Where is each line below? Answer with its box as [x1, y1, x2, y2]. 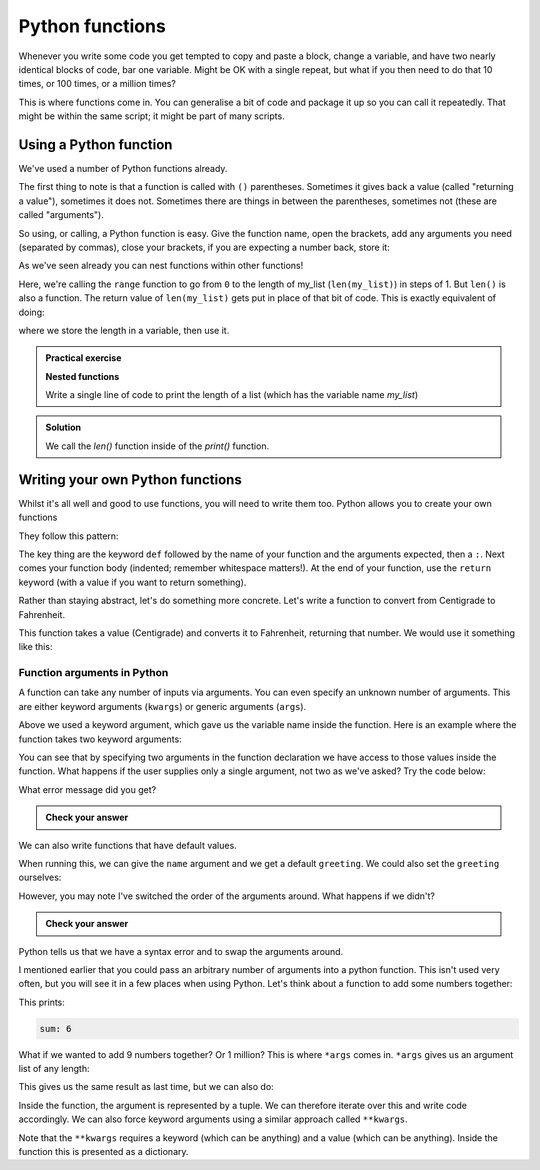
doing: [18, 306, 45, 318]
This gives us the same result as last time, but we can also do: [18, 1081, 274, 1093]
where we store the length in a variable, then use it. [18, 324, 230, 336]
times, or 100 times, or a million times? [18, 78, 177, 90]
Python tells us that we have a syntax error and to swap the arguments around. [18, 945, 344, 957]
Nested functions [45, 370, 120, 382]
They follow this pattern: [18, 530, 119, 542]
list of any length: [18, 1063, 90, 1075]
